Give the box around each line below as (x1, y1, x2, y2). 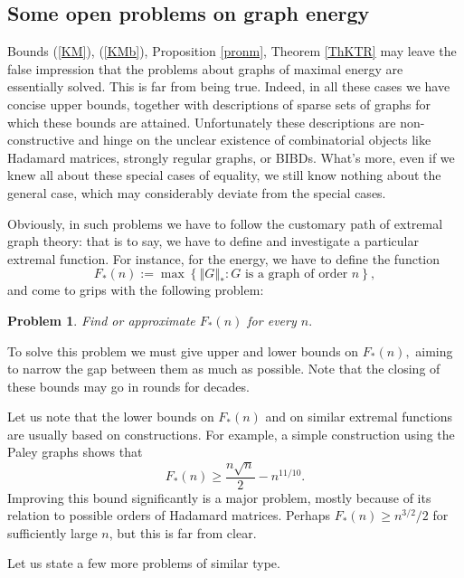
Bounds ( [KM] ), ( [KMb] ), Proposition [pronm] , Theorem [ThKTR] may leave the (7, 42, 457, 61)
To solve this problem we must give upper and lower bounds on (7, 341, 359, 360)
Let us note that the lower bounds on (7, 407, 214, 426)
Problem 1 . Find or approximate (7, 310, 195, 329)
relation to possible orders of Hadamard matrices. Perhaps (7, 506, 331, 525)
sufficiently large (7, 523, 98, 542)
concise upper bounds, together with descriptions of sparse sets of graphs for (7, 94, 431, 113)
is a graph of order (244, 268, 348, 281)
